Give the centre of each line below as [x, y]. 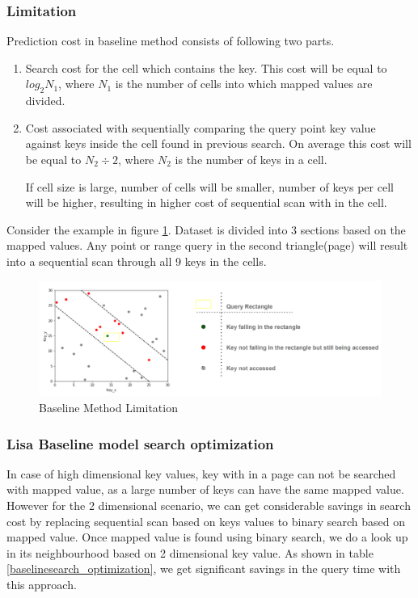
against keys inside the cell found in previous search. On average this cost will [218, 143]
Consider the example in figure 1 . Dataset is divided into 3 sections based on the [206, 229]
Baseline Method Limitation [108, 407]
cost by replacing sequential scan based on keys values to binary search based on [206, 521]
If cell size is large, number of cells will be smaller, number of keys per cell [209, 186]
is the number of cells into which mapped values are [244, 84]
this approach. [42, 584]
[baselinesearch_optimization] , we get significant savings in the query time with [204, 569]
